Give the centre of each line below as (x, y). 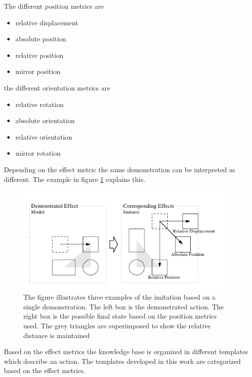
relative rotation (39, 104)
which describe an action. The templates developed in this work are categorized (122, 361)
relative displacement (47, 22)
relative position (39, 55)
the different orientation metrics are (57, 87)
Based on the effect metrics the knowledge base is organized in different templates (126, 351)
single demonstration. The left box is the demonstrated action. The (124, 306)
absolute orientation (45, 120)
